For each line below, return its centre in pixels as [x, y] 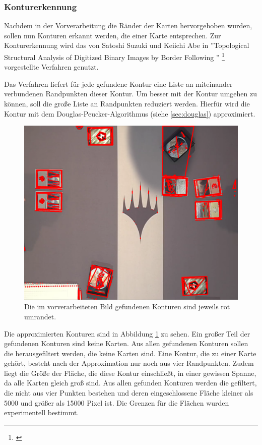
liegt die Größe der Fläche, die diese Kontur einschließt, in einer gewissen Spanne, [130, 373]
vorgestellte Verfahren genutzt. [51, 67]
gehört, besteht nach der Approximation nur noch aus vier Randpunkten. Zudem [129, 363]
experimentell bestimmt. [42, 412]
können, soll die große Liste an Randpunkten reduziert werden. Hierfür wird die [127, 104]
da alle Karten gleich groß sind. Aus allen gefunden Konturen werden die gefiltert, [130, 383]
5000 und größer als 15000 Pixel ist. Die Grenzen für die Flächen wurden [117, 402]
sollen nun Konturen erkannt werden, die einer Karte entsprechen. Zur [113, 35]
